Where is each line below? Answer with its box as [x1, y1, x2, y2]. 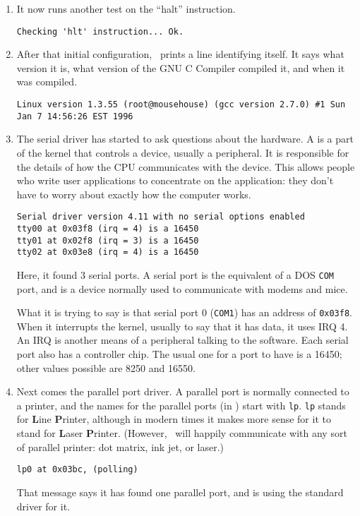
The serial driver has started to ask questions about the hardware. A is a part [16, 131, 354, 146]
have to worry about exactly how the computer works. [16, 186, 251, 201]
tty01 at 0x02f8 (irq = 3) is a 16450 [16, 235, 199, 246]
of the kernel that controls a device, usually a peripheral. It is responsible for [16, 145, 349, 160]
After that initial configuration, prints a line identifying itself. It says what [16, 47, 344, 61]
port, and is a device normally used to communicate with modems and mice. [16, 281, 348, 296]
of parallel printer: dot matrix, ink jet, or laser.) [16, 439, 224, 454]
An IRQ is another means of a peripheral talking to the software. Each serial [16, 332, 349, 347]
